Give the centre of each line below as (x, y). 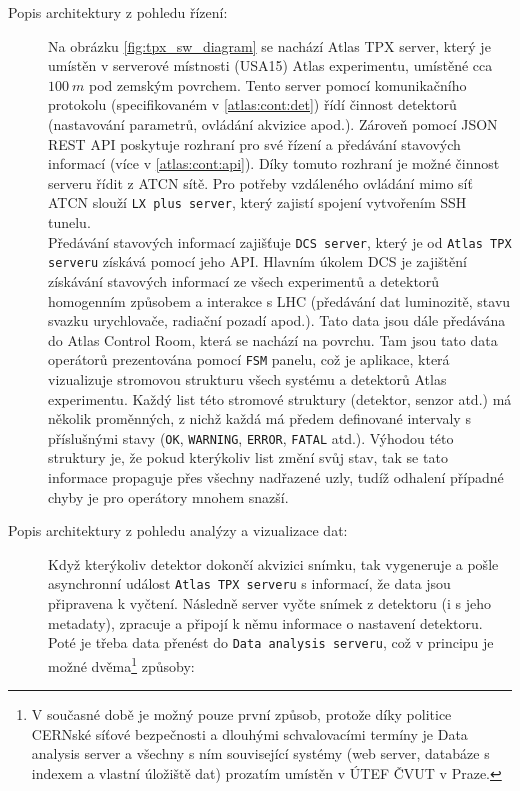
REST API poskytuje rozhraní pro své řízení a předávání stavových (254, 143)
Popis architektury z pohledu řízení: (118, 12)
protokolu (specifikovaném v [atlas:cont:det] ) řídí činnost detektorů (252, 104)
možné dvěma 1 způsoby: (121, 664)
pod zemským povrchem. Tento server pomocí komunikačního (278, 84)
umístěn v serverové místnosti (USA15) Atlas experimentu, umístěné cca (270, 65)
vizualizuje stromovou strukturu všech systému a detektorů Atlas (247, 378)
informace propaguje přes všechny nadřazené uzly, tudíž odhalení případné (276, 476)
